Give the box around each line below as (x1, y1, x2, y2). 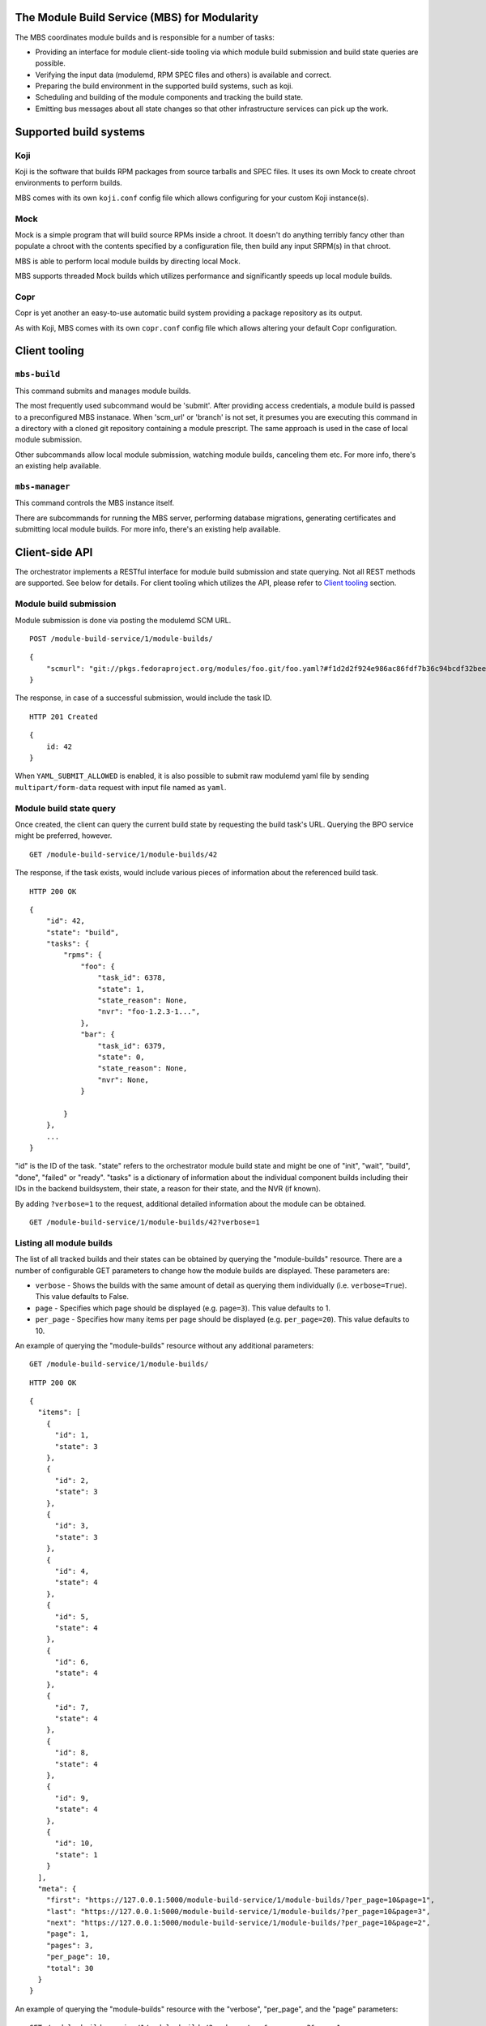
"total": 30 (45, 1964, 94, 1973)
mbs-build (15, 369, 61, 380)
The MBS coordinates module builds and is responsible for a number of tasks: (15, 32, 275, 42)
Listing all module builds (15, 1237, 113, 1248)
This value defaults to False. (35, 1292, 130, 1302)
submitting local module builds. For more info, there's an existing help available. (15, 524, 281, 534)
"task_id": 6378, (97, 973, 166, 982)
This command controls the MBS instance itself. (15, 498, 174, 508)
